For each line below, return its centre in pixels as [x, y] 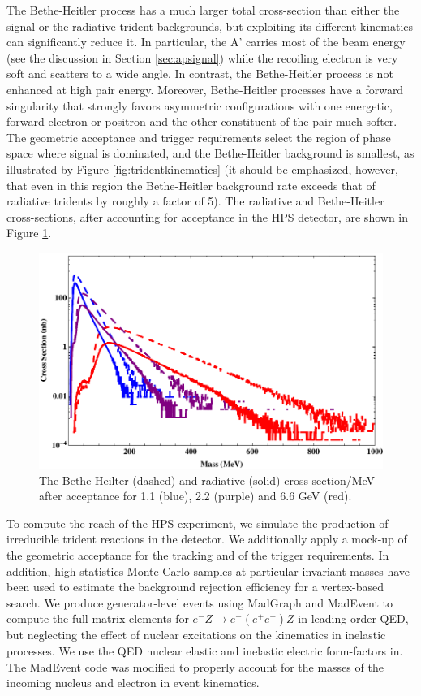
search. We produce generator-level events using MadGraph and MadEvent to [200, 602]
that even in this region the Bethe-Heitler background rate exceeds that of [191, 185]
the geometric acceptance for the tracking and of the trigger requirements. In [198, 555]
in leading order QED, [353, 618]
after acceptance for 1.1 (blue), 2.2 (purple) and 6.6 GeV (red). [195, 496]
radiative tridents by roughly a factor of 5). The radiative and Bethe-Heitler [195, 201]
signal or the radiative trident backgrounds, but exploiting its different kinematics [210, 26]
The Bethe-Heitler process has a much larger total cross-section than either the [203, 10]
